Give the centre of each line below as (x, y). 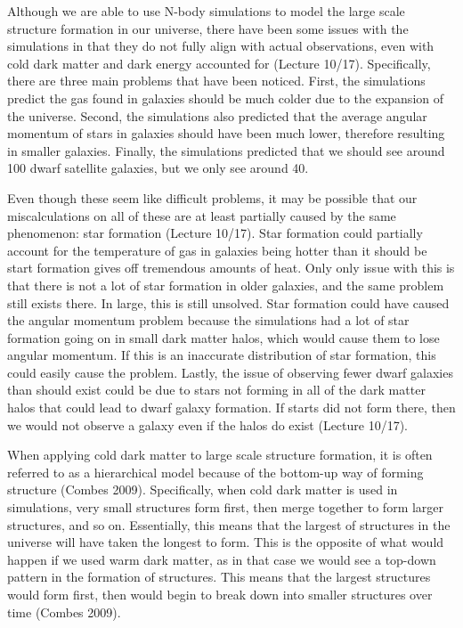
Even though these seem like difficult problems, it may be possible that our (212, 197)
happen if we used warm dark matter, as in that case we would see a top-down (222, 559)
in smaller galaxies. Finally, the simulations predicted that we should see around (226, 150)
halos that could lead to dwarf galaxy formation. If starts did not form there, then (231, 408)
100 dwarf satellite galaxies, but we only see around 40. (158, 168)
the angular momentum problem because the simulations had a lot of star (208, 320)
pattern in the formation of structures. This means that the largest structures (219, 577)
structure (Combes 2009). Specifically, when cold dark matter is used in (203, 489)
